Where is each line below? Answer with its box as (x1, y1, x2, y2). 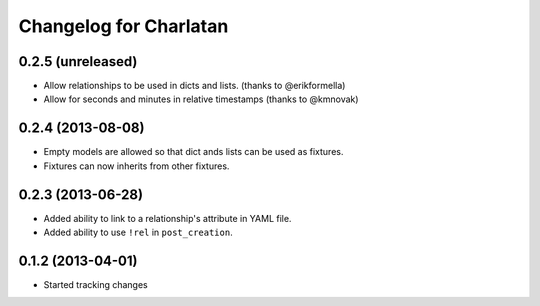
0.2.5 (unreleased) (18, 53, 138, 70)
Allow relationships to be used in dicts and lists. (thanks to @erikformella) (43, 80, 346, 92)
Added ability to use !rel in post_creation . (43, 226, 234, 239)
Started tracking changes (43, 278, 149, 290)
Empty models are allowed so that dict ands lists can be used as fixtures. (43, 146, 344, 158)
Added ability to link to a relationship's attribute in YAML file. (43, 212, 292, 224)
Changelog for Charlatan (18, 15, 229, 37)
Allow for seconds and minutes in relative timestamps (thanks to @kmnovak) (43, 93, 359, 105)
